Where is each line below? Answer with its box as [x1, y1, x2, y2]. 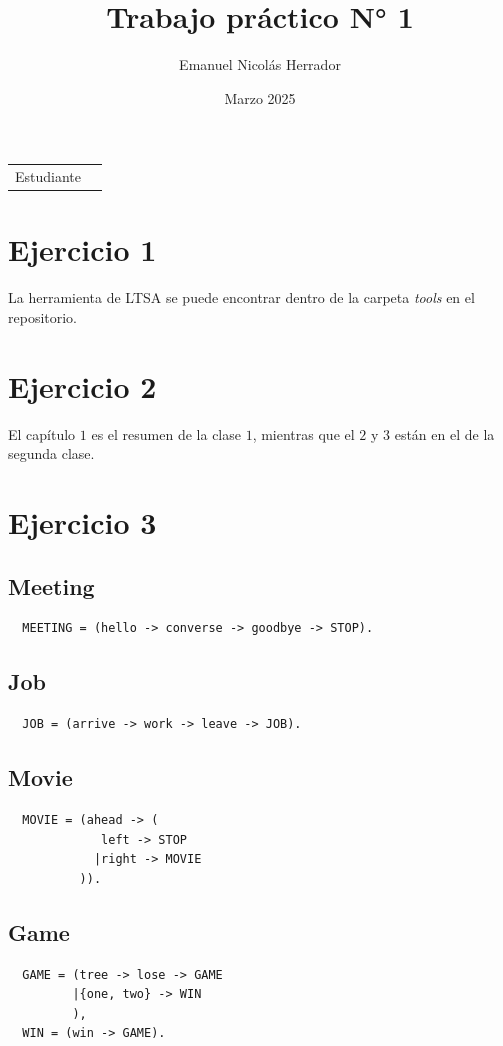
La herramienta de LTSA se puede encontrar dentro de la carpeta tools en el [8, 287, 475, 308]
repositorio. [8, 306, 78, 327]
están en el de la [394, 423, 495, 444]
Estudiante [15, 166, 82, 187]
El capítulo [8, 423, 76, 444]
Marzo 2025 [224, 87, 296, 108]
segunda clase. [8, 443, 95, 464]
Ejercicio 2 [8, 365, 157, 406]
